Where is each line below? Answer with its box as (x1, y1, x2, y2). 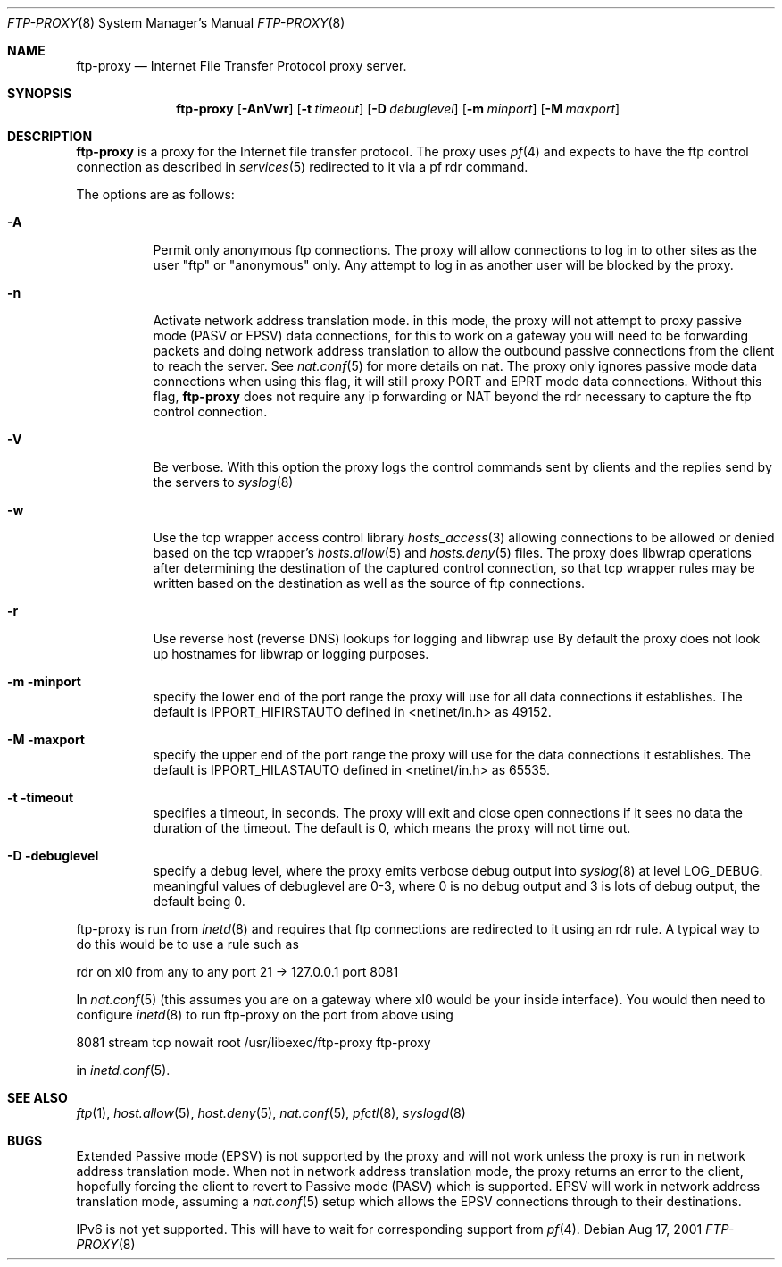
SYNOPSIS (7, 86, 72, 101)
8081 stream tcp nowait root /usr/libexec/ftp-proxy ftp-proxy (76, 1035, 431, 1050)
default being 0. (153, 894, 245, 909)
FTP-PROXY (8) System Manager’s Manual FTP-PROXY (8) (7, 15, 345, 30)
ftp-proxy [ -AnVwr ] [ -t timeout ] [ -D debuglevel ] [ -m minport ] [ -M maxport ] (176, 101, 620, 116)
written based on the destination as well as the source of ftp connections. (153, 575, 586, 591)
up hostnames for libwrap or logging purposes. (153, 646, 429, 661)
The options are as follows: (76, 187, 235, 202)
